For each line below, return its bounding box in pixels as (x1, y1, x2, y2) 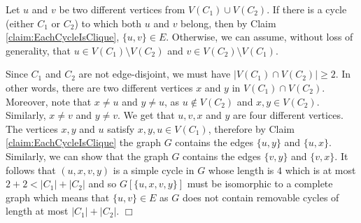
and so (88, 176, 117, 191)
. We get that (118, 108, 175, 122)
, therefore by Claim (208, 121, 295, 136)
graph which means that (6, 189, 110, 204)
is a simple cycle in (113, 162, 194, 177)
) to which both (74, 15, 142, 30)
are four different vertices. (233, 108, 344, 122)
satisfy (107, 121, 135, 136)
